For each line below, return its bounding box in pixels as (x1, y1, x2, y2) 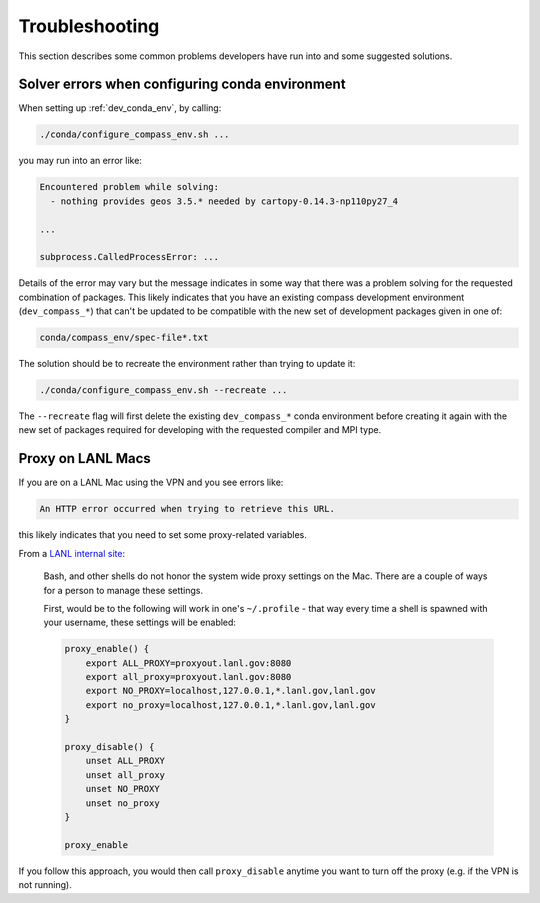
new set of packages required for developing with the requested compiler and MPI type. (18, 424, 382, 436)
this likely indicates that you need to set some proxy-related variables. (18, 529, 307, 541)
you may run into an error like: (18, 155, 142, 167)
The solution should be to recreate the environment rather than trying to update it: (18, 358, 356, 370)
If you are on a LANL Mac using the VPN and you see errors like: (18, 476, 284, 489)
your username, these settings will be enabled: (43, 616, 237, 629)
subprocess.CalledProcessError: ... (39, 251, 220, 263)
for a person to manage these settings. (43, 584, 204, 596)
